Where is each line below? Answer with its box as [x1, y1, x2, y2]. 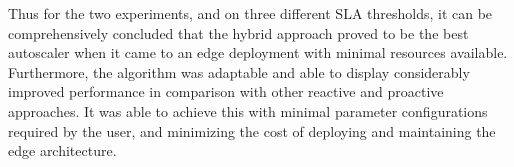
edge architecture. [8, 140, 117, 161]
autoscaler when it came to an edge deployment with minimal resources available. [8, 42, 508, 63]
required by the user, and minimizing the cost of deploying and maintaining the [8, 120, 496, 141]
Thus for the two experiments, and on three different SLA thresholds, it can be [8, 3, 493, 23]
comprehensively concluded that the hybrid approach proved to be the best [8, 22, 469, 43]
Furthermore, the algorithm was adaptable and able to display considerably [8, 61, 470, 82]
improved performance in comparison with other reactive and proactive [8, 81, 444, 102]
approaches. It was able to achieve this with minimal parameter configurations [8, 100, 488, 121]
